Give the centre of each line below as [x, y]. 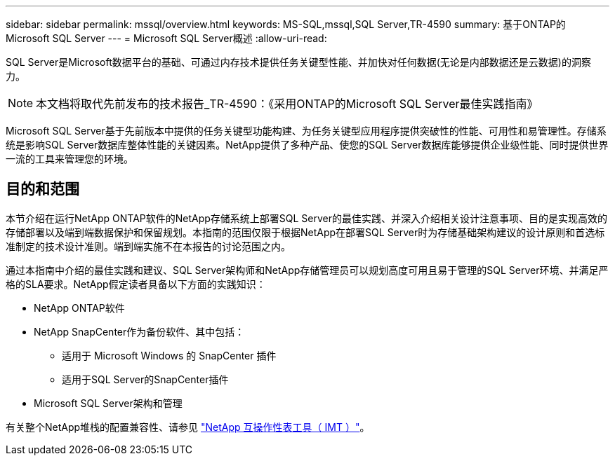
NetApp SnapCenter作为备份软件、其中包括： [139, 331]
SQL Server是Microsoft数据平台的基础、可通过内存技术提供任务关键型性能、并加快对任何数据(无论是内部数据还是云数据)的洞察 [298, 62]
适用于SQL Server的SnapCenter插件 [145, 379]
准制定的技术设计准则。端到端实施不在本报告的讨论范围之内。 [148, 246]
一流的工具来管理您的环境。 [70, 159]
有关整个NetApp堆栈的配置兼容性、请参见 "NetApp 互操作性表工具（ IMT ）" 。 [188, 427]
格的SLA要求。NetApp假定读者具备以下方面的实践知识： [136, 284]
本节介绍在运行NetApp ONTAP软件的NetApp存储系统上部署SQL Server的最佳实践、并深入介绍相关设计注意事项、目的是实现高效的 [307, 218]
